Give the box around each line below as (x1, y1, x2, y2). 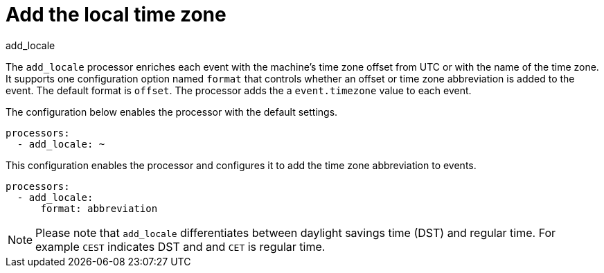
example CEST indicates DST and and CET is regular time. (35, 239, 326, 254)
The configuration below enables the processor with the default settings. (6, 105, 338, 118)
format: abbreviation (40, 202, 158, 214)
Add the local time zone (6, 3, 226, 26)
